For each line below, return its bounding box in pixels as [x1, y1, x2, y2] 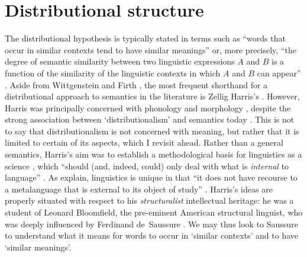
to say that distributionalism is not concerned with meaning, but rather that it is [5, 124, 299, 137]
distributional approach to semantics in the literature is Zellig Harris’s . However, [5, 90, 300, 102]
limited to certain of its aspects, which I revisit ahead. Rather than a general [5, 136, 283, 149]
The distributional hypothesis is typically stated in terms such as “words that [5, 32, 286, 44]
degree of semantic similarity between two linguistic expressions [5, 55, 235, 68]
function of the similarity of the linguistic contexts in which [5, 66, 221, 79]
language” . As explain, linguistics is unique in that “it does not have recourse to [5, 171, 298, 184]
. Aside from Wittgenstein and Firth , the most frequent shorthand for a [5, 78, 268, 91]
